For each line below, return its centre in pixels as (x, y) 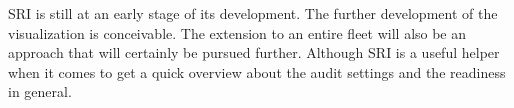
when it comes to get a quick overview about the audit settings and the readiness (257, 71)
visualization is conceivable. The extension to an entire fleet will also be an (237, 32)
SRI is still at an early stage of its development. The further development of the (253, 13)
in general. (40, 91)
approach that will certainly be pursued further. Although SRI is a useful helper (254, 52)
